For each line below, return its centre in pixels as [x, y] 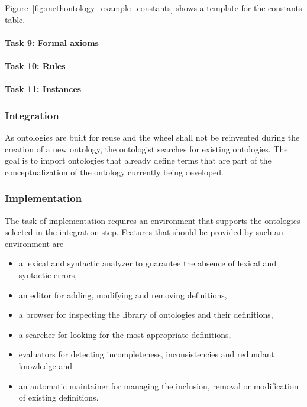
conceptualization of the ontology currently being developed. [114, 172]
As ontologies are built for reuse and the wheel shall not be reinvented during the [152, 137]
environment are [34, 243]
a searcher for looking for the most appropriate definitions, [125, 334]
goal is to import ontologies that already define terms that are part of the [138, 160]
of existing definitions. [59, 397]
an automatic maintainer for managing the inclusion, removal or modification [159, 385]
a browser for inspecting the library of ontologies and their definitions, [146, 315]
